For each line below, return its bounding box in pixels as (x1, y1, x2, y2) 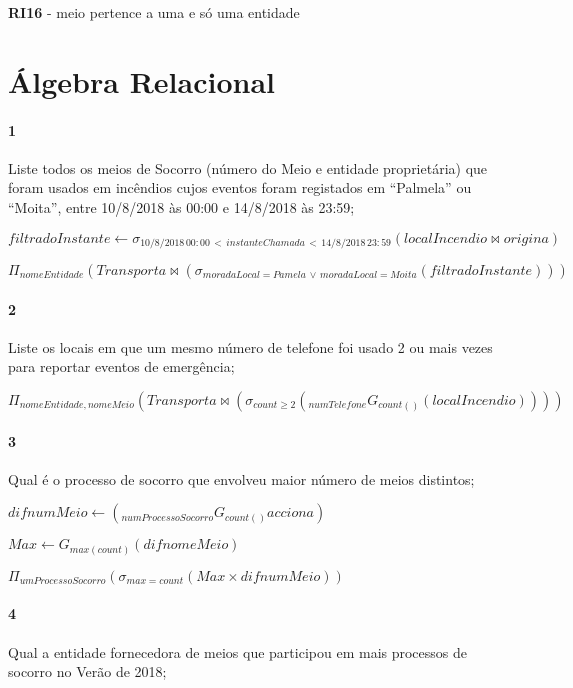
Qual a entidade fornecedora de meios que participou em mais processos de (8, 641, 468, 662)
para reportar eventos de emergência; (8, 356, 235, 377)
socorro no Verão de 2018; (8, 661, 167, 682)
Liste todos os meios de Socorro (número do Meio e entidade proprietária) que (8, 157, 488, 178)
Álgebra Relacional (8, 60, 275, 101)
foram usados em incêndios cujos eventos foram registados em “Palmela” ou (8, 177, 472, 198)
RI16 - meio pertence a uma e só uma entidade (8, 2, 300, 22)
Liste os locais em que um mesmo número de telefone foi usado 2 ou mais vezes (8, 336, 493, 357)
